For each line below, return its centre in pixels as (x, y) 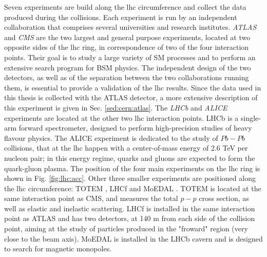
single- (251, 117)
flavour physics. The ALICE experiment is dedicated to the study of (111, 137)
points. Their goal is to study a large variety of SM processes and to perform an (130, 57)
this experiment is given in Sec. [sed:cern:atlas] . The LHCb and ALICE (116, 107)
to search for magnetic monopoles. (58, 249)
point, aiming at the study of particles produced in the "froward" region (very (126, 228)
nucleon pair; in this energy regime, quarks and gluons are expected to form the (130, 158)
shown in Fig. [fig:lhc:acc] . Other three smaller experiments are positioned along (130, 178)
